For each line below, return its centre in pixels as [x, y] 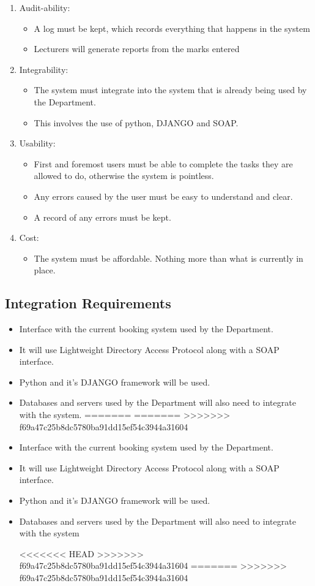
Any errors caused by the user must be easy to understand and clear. [163, 196]
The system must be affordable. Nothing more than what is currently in [169, 258]
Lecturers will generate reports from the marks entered [137, 49]
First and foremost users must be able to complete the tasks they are [163, 163]
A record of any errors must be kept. [102, 217]
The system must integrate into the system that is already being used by [170, 90]
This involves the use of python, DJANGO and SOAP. [136, 122]
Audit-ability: [45, 7]
